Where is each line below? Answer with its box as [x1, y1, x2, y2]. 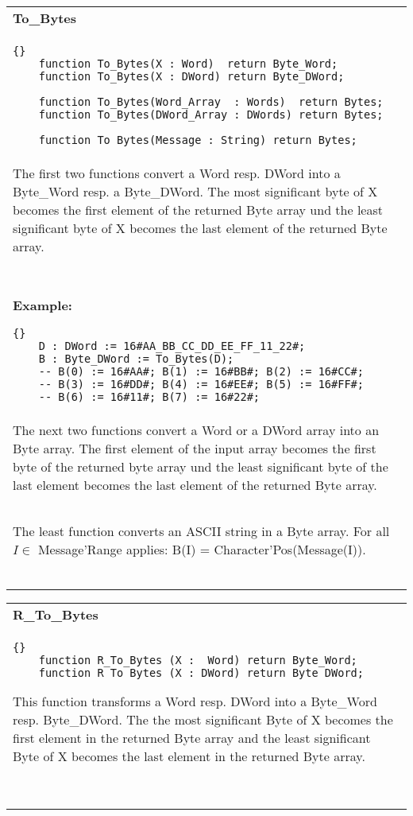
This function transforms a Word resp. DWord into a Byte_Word [13, 692, 377, 710]
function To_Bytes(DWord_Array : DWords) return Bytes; [38, 108, 384, 121]
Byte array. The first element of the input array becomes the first [13, 439, 376, 457]
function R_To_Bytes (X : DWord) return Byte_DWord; [38, 666, 364, 679]
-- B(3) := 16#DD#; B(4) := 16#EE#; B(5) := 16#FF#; [38, 378, 364, 391]
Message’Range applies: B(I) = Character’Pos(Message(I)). [37, 540, 366, 558]
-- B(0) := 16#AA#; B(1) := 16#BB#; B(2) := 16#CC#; [38, 365, 364, 378]
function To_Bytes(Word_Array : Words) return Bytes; [38, 95, 384, 108]
